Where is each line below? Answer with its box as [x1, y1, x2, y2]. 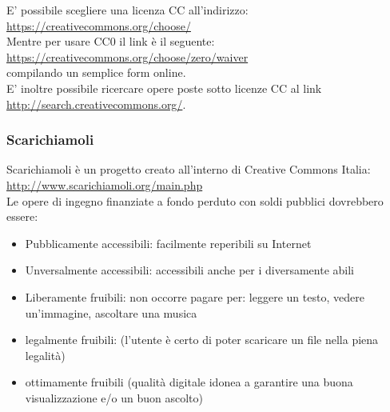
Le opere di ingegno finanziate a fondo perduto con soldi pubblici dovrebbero [6, 192, 384, 209]
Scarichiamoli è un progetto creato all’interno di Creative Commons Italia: [6, 161, 371, 178]
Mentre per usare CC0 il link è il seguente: [6, 33, 215, 50]
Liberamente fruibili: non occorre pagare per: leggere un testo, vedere [25, 288, 364, 305]
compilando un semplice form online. [6, 64, 186, 81]
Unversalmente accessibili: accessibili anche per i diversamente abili [25, 262, 354, 278]
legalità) [25, 346, 66, 363]
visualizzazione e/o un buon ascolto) [25, 389, 204, 406]
